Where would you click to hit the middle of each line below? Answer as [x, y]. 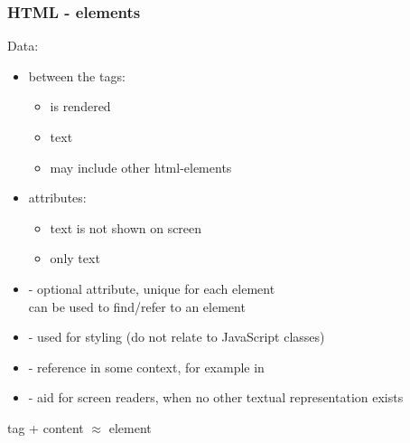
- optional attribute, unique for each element [152, 288]
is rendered [80, 106]
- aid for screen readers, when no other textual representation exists [216, 397]
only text [75, 258]
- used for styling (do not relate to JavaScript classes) [177, 337]
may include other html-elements [141, 167]
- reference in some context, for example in [146, 367]
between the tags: [77, 75]
